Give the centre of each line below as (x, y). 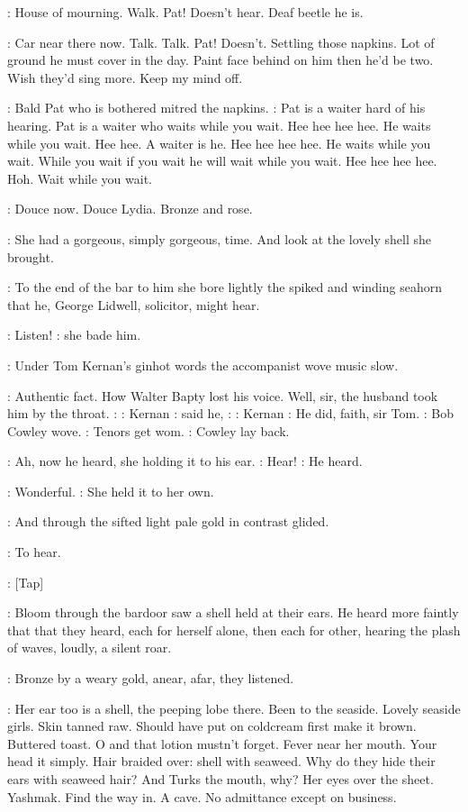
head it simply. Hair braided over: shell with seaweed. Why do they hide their (221, 761)
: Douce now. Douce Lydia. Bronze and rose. (130, 209)
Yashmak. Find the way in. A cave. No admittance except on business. (202, 796)
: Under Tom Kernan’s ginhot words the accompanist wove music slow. (203, 365)
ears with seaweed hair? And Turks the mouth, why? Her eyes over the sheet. (220, 779)
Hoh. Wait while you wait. (80, 178)
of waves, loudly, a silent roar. (90, 648)
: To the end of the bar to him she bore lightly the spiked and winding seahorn (225, 287)
